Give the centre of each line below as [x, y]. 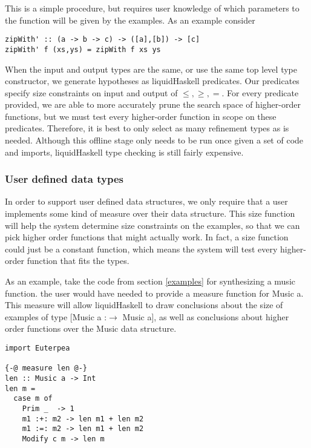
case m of [33, 399]
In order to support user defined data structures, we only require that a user [146, 201]
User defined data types [64, 179]
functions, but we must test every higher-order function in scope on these [141, 116]
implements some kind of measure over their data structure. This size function [150, 213]
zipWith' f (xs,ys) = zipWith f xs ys [83, 49]
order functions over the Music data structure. [91, 328]
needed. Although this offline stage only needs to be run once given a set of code [154, 140]
